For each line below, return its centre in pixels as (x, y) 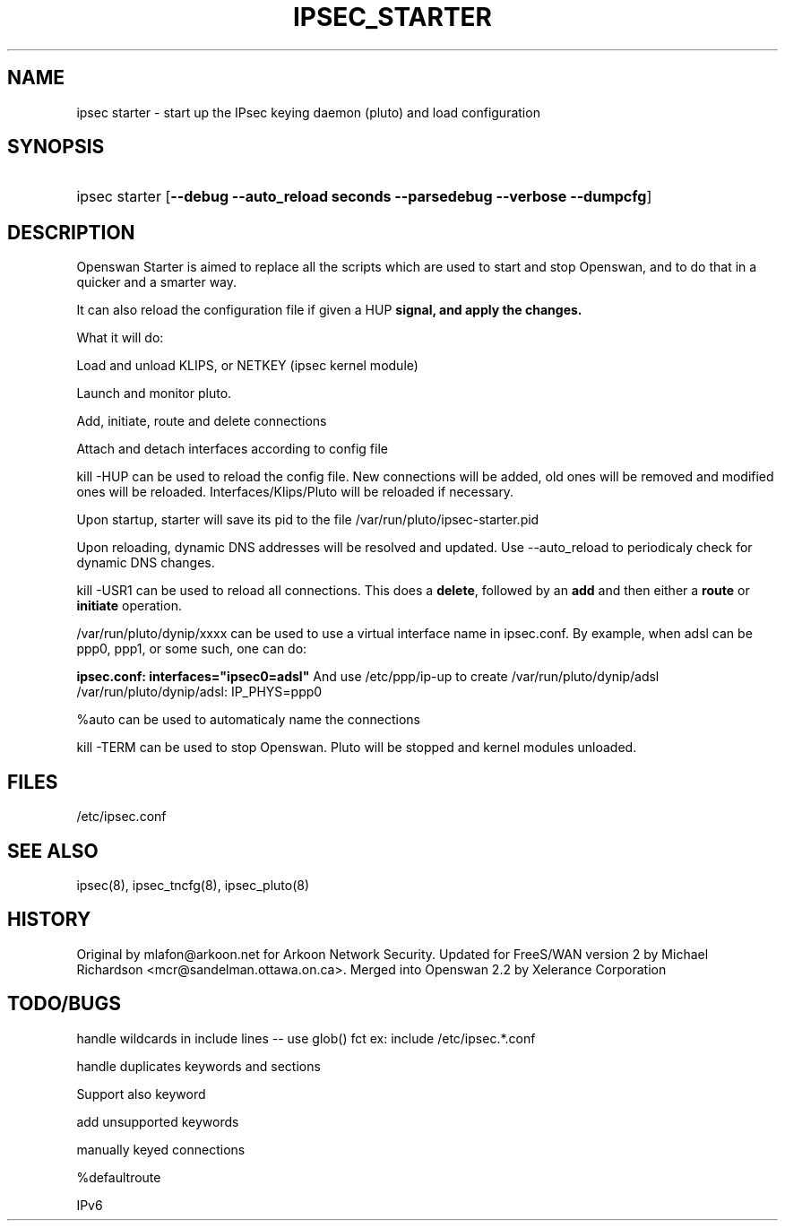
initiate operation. (129, 606)
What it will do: (120, 338)
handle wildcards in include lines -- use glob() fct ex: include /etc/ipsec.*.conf (306, 1038)
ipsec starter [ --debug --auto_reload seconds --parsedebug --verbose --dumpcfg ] (364, 197)
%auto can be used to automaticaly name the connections (248, 720)
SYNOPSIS (56, 147)
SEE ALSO (53, 851)
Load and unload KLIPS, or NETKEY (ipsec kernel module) (247, 366)
